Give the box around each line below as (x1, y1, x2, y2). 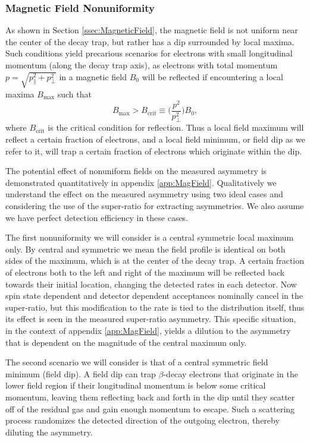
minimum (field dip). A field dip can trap (5, 367, 156, 380)
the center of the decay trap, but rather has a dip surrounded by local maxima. (5, 35, 295, 48)
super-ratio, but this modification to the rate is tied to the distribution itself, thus (5, 301, 305, 313)
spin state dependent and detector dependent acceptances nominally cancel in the (5, 289, 303, 302)
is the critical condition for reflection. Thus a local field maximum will (48, 121, 304, 134)
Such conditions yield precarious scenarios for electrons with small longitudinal (5, 47, 293, 59)
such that (57, 87, 92, 100)
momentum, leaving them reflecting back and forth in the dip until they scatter (5, 390, 295, 403)
